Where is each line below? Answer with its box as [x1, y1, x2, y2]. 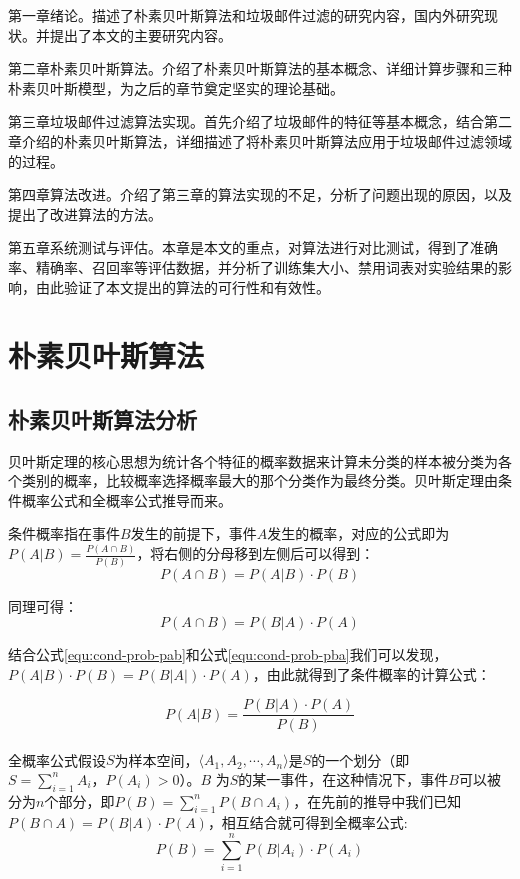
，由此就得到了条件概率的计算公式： [252, 663, 491, 684]
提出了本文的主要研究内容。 [49, 24, 232, 45]
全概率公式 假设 [8, 749, 106, 770]
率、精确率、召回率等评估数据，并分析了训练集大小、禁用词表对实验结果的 [8, 256, 498, 277]
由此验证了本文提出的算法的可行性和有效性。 [35, 276, 330, 297]
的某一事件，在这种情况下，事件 [238, 768, 449, 789]
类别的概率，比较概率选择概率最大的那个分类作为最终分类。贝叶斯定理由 [21, 470, 498, 491]
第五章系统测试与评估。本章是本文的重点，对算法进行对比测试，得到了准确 [8, 237, 498, 258]
